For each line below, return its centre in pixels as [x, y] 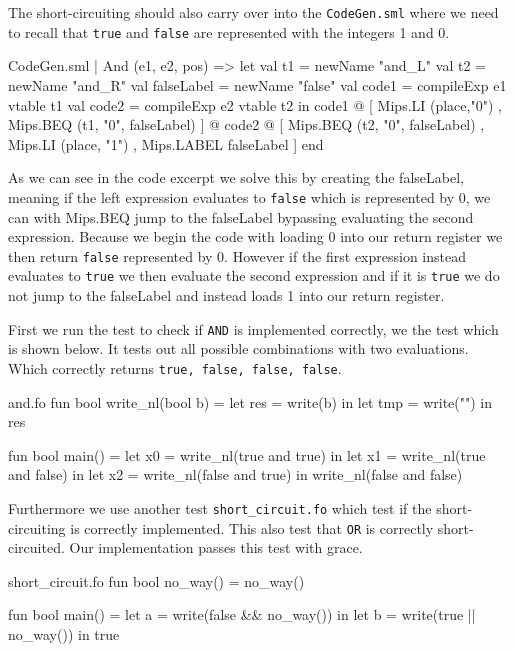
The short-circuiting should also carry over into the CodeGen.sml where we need [253, 12]
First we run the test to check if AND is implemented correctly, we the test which [253, 328]
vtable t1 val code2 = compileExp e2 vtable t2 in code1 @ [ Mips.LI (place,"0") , [255, 104]
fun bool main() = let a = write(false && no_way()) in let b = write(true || [242, 614]
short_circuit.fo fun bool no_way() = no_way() [156, 580]
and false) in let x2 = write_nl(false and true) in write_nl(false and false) [235, 474]
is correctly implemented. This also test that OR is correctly [252, 527]
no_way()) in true [64, 634]
